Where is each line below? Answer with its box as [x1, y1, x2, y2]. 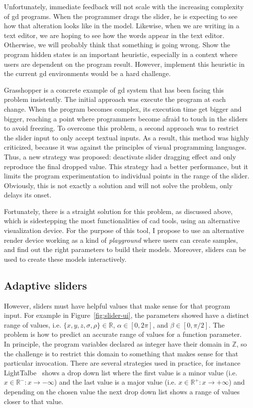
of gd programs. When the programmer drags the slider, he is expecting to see [4, 11, 237, 21]
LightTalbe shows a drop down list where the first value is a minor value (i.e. [4, 367, 237, 377]
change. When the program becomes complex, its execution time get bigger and [4, 103, 242, 114]
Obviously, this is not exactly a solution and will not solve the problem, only [4, 180, 233, 190]
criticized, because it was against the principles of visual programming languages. [4, 142, 247, 152]
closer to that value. [4, 396, 63, 406]
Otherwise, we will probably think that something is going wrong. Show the [4, 39, 230, 50]
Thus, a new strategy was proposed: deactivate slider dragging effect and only [4, 151, 236, 161]
